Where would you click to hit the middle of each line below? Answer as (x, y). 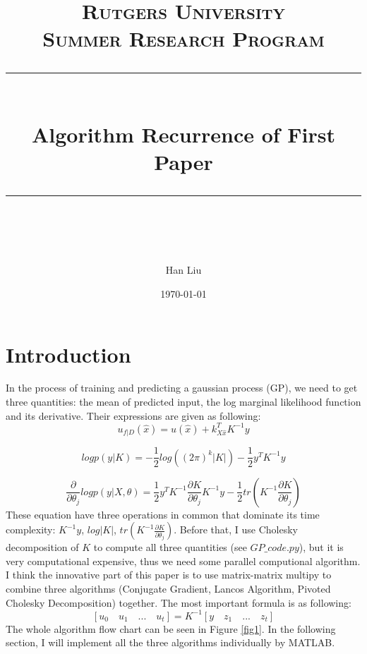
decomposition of (42, 547)
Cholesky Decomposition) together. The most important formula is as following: (179, 602)
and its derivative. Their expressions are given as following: (133, 415)
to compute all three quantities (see (170, 547)
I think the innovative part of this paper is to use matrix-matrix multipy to (169, 575)
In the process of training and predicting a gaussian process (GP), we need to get (182, 388)
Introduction (68, 354)
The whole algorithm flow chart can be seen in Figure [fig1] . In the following (171, 628)
